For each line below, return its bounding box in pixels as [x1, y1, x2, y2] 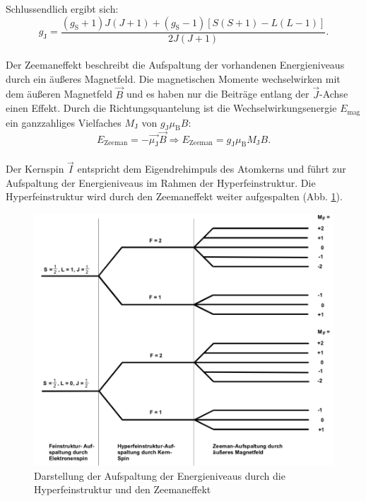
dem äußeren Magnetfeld [6, 86, 112, 101]
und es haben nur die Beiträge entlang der [126, 86, 309, 101]
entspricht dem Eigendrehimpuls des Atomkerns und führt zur [77, 161, 346, 176]
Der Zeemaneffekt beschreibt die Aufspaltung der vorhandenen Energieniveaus [6, 57, 345, 72]
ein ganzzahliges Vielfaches [6, 115, 122, 129]
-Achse [319, 86, 348, 101]
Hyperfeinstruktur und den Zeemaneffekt [34, 482, 211, 497]
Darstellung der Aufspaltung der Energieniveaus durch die [34, 468, 285, 483]
